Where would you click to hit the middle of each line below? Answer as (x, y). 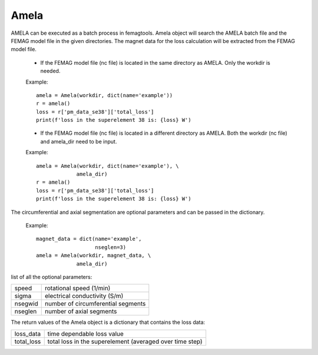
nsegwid (26, 304)
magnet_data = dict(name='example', (89, 239)
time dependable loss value (85, 334)
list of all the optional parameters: (52, 277)
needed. (50, 71)
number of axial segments (81, 311)
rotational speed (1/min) (78, 288)
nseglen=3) (111, 247)
